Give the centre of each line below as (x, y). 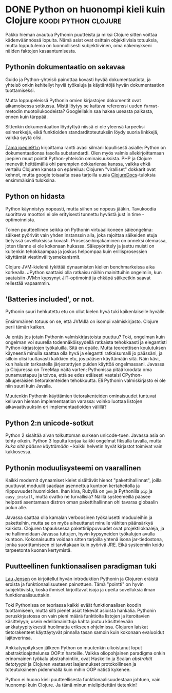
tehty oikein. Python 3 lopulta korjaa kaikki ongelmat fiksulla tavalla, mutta (83, 441)
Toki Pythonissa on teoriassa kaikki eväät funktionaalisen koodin (73, 605)
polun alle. (16, 507)
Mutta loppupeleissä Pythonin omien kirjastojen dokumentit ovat (73, 100)
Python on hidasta (35, 196)
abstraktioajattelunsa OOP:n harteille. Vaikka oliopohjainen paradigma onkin (85, 653)
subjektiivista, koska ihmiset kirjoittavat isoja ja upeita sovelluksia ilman (80, 589)
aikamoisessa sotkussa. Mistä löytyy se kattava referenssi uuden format (81, 106)
